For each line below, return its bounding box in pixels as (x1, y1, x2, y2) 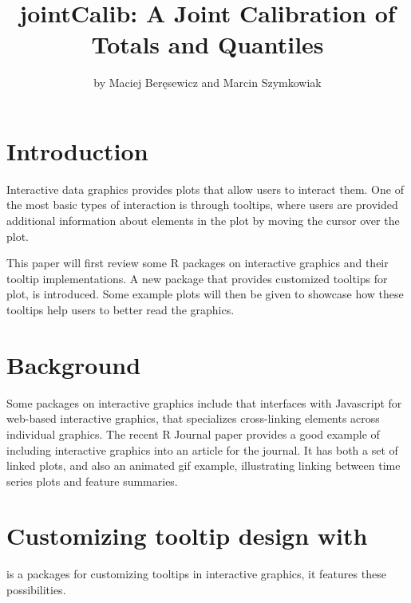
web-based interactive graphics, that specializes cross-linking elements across (6, 410, 380, 427)
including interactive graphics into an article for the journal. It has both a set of (6, 441, 398, 458)
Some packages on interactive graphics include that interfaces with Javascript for (6, 394, 402, 411)
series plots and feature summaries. (6, 472, 178, 489)
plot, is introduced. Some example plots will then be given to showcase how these (6, 286, 404, 302)
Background (6, 348, 141, 380)
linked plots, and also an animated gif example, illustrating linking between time (6, 457, 401, 474)
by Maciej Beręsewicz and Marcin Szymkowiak (93, 74, 322, 91)
